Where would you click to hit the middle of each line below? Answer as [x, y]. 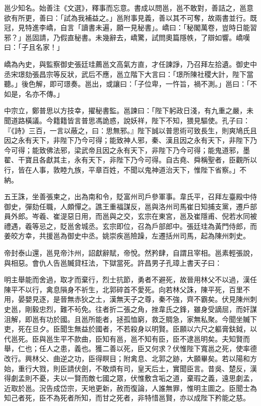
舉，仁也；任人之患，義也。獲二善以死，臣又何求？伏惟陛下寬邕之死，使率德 [130, 348]
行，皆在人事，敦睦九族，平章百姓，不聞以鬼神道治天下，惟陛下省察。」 [122, 169]
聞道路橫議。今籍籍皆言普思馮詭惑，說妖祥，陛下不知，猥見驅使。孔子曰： [127, 120]
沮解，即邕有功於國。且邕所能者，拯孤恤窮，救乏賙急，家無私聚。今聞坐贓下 [130, 319]
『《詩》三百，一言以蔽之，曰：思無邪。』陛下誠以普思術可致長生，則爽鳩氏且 [130, 130]
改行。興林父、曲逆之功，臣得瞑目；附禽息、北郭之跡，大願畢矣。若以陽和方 [130, 358]
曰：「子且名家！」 [34, 47]
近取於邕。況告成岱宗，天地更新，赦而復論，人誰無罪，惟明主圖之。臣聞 [123, 388]
